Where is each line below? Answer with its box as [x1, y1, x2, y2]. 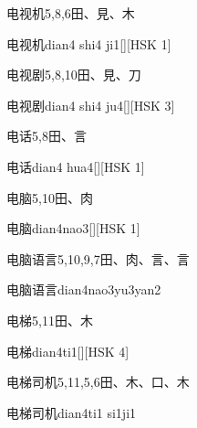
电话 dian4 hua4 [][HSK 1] [6, 156, 145, 176]
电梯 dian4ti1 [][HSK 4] [6, 341, 130, 360]
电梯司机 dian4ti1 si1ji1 [6, 402, 137, 422]
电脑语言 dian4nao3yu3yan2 [6, 280, 161, 299]
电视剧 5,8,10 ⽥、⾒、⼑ [6, 65, 141, 84]
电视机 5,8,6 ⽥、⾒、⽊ [6, 4, 135, 22]
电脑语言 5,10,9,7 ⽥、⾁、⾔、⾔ [6, 249, 190, 268]
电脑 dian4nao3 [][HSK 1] [6, 219, 140, 238]
